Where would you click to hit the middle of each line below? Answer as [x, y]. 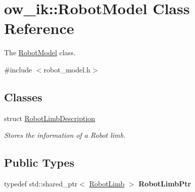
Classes [23, 97]
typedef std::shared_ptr [41, 184]
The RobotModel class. [40, 52]
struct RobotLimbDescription [50, 118]
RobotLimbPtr [165, 184]
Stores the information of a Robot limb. [65, 135]
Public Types [39, 162]
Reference [39, 28]
